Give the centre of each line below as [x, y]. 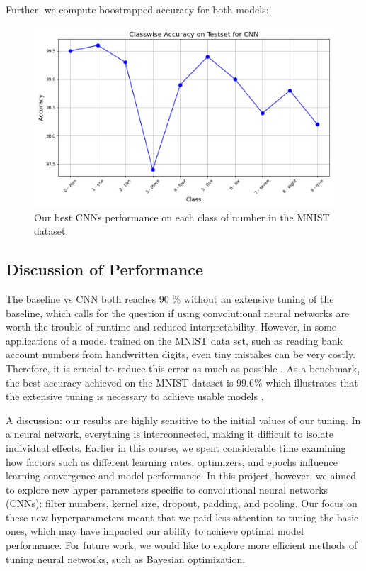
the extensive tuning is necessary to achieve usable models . [135, 396]
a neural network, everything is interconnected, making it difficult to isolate [170, 434]
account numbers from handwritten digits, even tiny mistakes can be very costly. [181, 354]
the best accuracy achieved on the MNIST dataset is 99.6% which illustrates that [182, 382]
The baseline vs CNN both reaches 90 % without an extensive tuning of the [170, 298]
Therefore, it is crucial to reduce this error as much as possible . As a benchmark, [183, 368]
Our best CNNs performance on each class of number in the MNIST [182, 217]
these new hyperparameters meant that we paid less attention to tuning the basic [182, 517]
